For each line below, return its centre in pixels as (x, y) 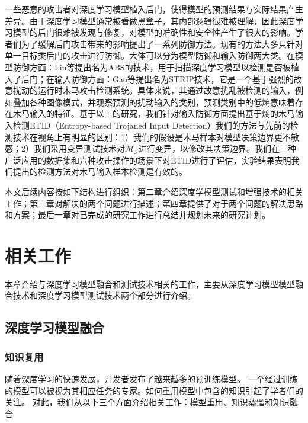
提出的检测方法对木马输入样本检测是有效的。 (100, 172)
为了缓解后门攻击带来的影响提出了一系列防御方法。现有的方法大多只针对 (162, 44)
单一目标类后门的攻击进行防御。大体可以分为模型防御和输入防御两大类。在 (150, 55)
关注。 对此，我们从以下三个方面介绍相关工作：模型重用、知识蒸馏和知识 (147, 402)
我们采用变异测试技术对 (79, 148)
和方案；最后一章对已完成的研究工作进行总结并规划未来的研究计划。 (137, 215)
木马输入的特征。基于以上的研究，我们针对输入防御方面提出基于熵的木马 (154, 113)
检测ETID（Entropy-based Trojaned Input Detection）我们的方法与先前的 (151, 125)
